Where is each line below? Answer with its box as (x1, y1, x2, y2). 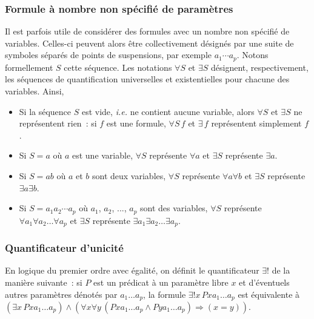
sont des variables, (140, 202, 208, 214)
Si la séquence (19, 105, 72, 117)
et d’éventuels (239, 275, 290, 288)
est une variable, (72, 149, 133, 162)
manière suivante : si (5, 275, 82, 288)
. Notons (236, 48, 269, 61)
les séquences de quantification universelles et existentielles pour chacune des (5, 73, 290, 85)
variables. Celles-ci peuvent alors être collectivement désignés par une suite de (5, 36, 294, 49)
